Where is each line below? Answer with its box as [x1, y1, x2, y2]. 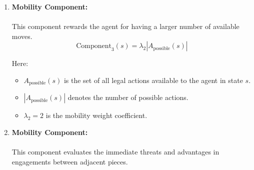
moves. [11, 30, 32, 41]
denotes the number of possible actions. [67, 92, 188, 102]
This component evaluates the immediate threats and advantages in [11, 146, 219, 157]
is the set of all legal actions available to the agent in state [63, 74, 243, 85]
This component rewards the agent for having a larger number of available [11, 21, 239, 31]
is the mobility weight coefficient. [45, 110, 147, 120]
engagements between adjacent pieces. [11, 156, 128, 166]
